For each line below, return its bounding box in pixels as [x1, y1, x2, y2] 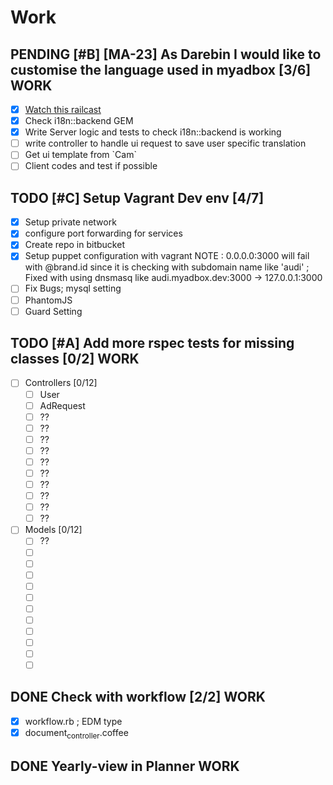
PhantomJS [24, 294, 73, 306]
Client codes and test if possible [24, 160, 158, 172]
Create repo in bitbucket [24, 239, 125, 251]
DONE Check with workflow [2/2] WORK [10, 689, 266, 706]
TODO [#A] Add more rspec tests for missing [10, 335, 295, 352]
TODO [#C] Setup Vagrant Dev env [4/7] [10, 189, 265, 206]
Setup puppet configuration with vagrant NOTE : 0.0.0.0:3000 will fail [24, 250, 310, 262]
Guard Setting [24, 305, 83, 317]
